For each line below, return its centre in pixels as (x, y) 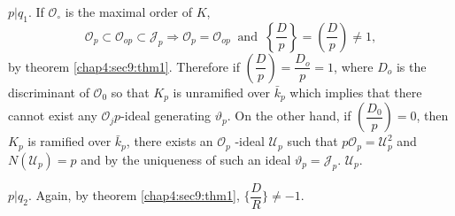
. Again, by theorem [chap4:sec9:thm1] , (134, 195)
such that (312, 141)
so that (130, 92)
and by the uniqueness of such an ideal (186, 159)
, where (354, 66)
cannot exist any (53, 116)
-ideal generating (166, 116)
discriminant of (49, 92)
